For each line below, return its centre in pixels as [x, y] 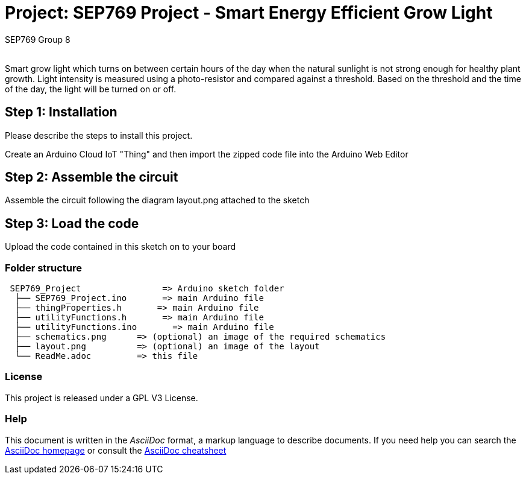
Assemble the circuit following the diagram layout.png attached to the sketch [157, 200]
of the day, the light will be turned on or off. [91, 89]
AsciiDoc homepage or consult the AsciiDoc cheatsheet [116, 450]
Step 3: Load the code [72, 223]
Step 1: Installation [61, 112]
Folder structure [43, 268]
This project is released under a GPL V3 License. [102, 398]
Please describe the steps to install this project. [99, 135]
